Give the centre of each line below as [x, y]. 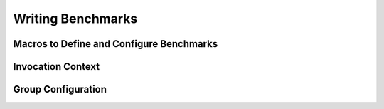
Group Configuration [60, 89]
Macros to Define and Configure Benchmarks [116, 44]
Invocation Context [56, 67]
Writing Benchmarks [75, 19]
